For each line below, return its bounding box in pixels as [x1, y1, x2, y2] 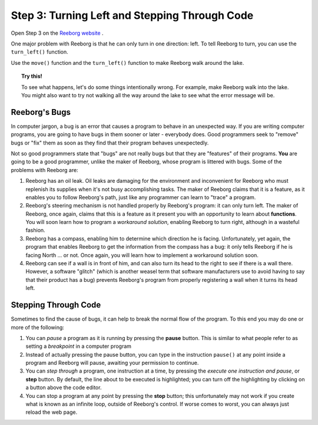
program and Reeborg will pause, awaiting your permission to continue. [25, 360, 199, 367]
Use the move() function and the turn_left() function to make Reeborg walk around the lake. [11, 59, 244, 66]
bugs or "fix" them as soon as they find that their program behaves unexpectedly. [11, 139, 209, 146]
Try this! [21, 73, 42, 80]
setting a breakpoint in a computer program [25, 342, 132, 350]
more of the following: [11, 324, 65, 331]
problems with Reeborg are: [11, 166, 79, 173]
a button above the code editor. [25, 384, 102, 391]
